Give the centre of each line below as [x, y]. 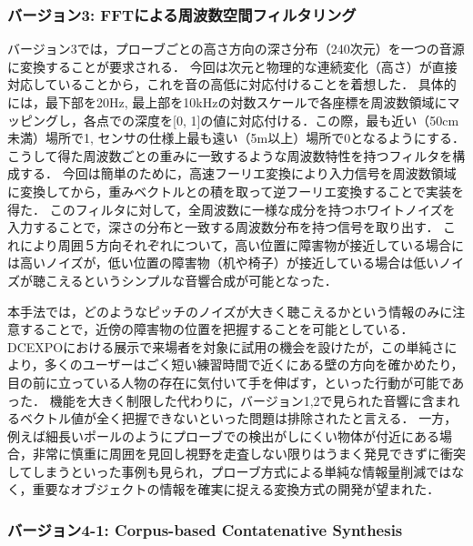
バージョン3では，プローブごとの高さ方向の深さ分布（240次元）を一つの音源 [236, 49]
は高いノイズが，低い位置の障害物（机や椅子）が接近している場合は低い [223, 263]
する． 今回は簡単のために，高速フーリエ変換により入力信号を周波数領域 [238, 173]
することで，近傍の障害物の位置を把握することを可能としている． [216, 329]
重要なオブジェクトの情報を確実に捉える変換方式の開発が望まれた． [236, 489]
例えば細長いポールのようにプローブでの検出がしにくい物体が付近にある [223, 435]
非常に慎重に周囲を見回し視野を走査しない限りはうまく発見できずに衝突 [249, 454]
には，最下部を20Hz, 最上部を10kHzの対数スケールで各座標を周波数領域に [227, 102]
